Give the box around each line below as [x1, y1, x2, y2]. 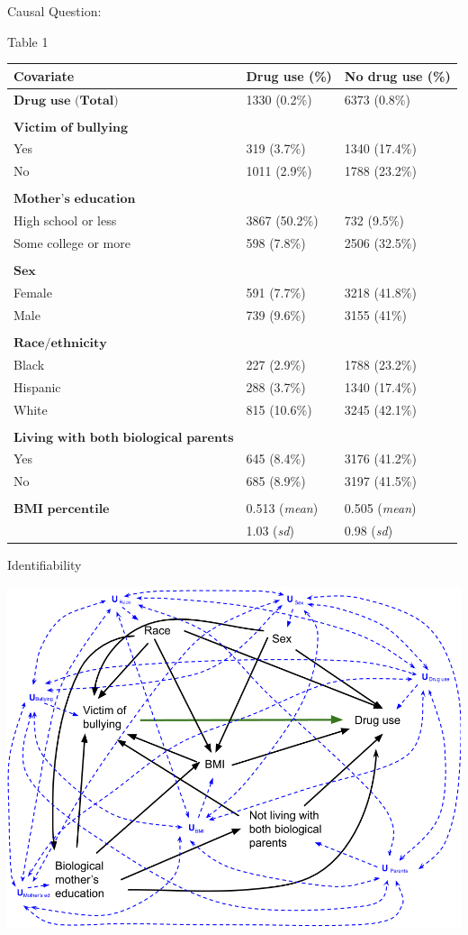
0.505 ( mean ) [344, 499, 417, 518]
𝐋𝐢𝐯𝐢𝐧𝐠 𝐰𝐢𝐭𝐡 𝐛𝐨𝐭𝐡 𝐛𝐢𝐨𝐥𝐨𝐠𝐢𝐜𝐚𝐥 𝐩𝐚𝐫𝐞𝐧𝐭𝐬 [13, 431, 234, 445]
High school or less [13, 211, 117, 230]
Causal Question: [7, 2, 102, 20]
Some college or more [13, 234, 130, 252]
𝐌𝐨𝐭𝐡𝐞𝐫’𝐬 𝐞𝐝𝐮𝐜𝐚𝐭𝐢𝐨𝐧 [13, 193, 136, 206]
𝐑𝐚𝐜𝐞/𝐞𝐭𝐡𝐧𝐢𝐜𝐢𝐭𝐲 [13, 336, 107, 350]
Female [13, 283, 52, 302]
